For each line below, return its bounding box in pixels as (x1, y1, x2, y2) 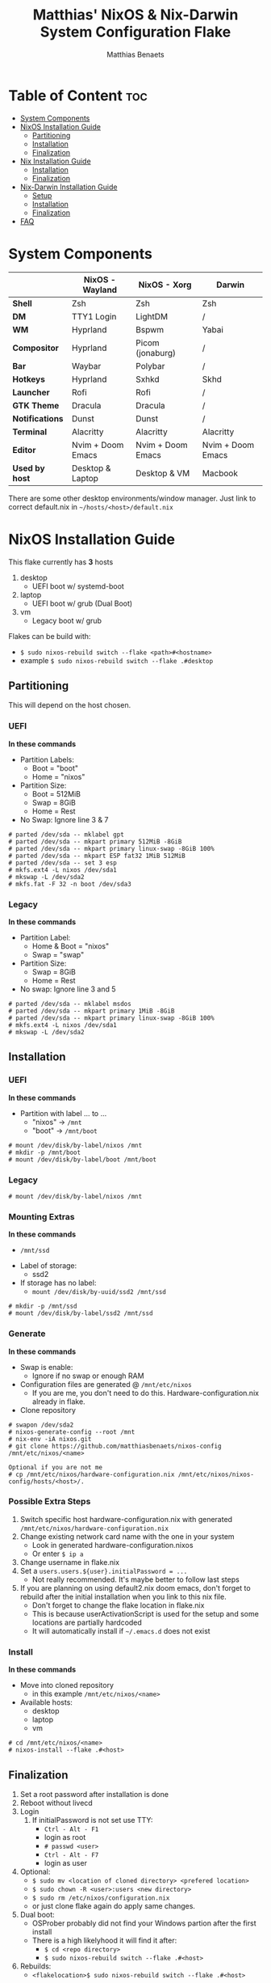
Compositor (12, 342, 59, 353)
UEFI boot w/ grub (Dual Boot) (31, 598, 133, 608)
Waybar (71, 360, 102, 371)
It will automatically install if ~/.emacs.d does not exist (31, 1626, 211, 1635)
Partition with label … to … (19, 1108, 107, 1118)
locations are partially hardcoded (31, 1617, 143, 1627)
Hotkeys (12, 374, 46, 385)
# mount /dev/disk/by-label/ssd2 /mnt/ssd (8, 1309, 153, 1317)
